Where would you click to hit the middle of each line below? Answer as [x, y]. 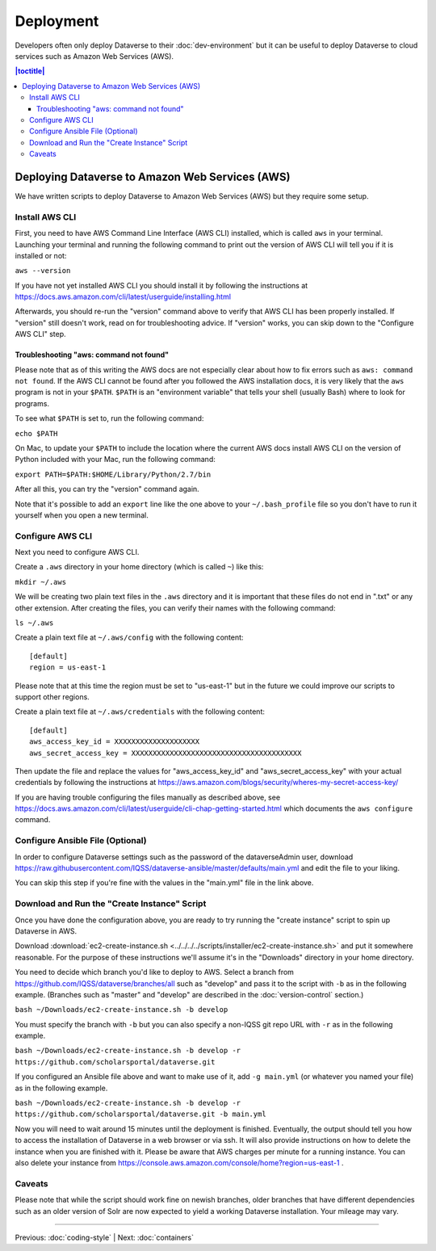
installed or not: [41, 255]
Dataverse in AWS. [46, 931]
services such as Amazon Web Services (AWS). [94, 56]
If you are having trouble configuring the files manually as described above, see [148, 797]
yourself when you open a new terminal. [82, 515]
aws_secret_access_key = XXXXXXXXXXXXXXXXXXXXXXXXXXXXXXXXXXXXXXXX [166, 753]
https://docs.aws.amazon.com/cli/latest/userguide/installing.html [123, 297]
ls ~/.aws [34, 623]
